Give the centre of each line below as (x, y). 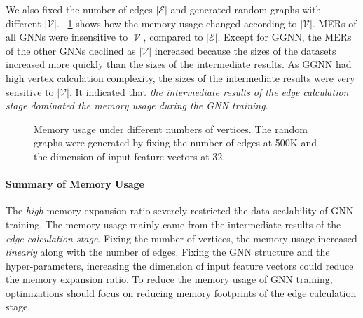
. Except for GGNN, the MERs (285, 37)
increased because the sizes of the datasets (245, 50)
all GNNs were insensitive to (67, 37)
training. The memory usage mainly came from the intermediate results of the (173, 224)
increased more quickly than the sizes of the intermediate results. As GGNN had (179, 64)
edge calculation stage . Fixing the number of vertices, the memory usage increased (181, 238)
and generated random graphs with (246, 9)
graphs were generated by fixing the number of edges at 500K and (175, 143)
